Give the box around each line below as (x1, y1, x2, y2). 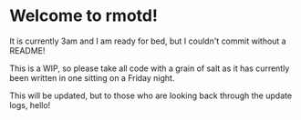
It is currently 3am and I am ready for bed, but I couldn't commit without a (9, 35, 286, 46)
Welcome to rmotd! (9, 5, 158, 26)
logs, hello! (9, 99, 51, 110)
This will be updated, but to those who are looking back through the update (9, 90, 293, 101)
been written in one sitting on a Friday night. (9, 72, 175, 83)
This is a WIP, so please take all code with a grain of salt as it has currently (9, 63, 290, 74)
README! (9, 45, 46, 55)
